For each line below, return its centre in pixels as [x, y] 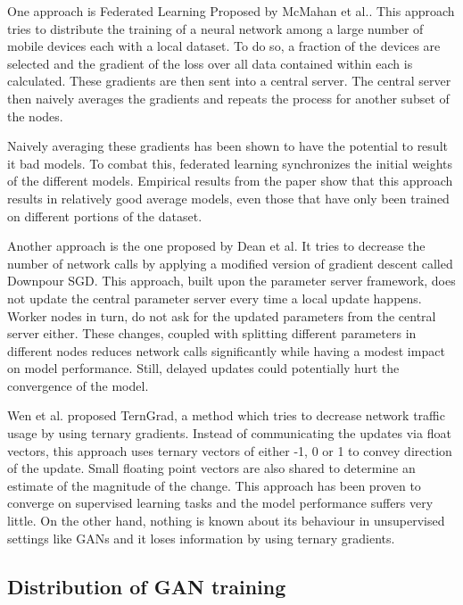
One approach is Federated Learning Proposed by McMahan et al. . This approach [231, 11]
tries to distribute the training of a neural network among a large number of [215, 28]
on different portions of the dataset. [105, 215]
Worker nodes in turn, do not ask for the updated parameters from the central [222, 315]
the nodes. [35, 116]
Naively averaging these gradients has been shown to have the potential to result [227, 146]
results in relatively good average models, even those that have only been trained [228, 198]
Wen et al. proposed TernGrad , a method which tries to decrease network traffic [226, 415]
